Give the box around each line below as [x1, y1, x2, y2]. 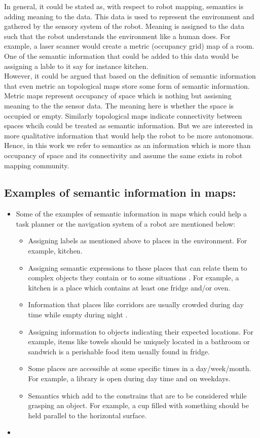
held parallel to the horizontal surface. [28, 410, 147, 420]
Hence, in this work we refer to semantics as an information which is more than [4, 140, 251, 151]
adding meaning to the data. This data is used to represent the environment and [4, 11, 254, 21]
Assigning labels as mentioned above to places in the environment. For [28, 235, 247, 246]
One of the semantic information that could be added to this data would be [4, 50, 239, 61]
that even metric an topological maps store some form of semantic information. [4, 80, 250, 91]
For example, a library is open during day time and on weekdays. [28, 373, 231, 384]
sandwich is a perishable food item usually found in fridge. [28, 346, 210, 356]
